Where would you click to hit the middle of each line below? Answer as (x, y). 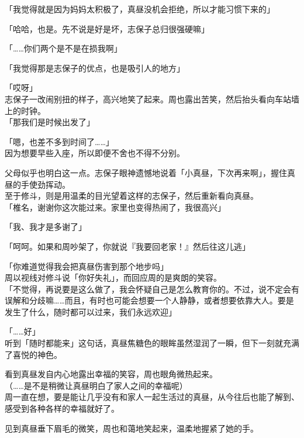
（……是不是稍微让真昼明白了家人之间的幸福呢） (96, 385)
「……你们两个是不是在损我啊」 (63, 48)
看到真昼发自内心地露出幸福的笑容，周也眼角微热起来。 (111, 374)
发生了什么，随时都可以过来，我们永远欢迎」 (91, 311)
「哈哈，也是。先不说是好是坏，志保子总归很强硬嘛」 (107, 28)
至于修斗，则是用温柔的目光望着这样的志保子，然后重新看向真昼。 (132, 196)
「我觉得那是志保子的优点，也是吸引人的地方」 (95, 68)
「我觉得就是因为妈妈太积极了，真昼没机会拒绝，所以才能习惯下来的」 (140, 9)
